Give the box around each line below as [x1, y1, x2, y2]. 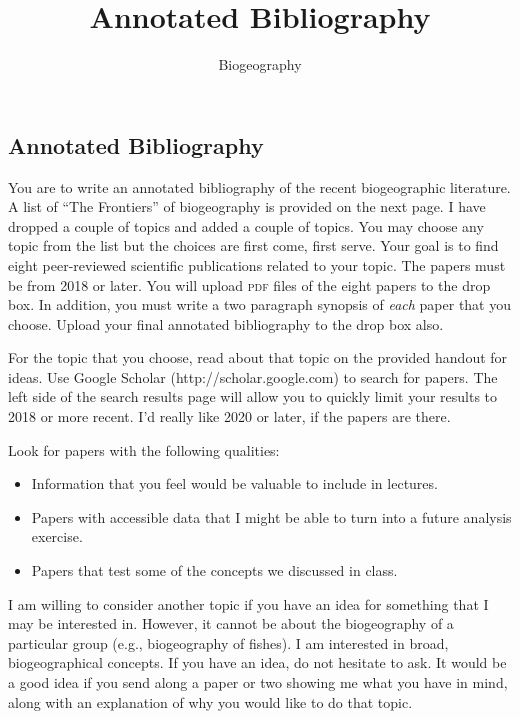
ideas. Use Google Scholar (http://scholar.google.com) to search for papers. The [8, 366, 498, 387]
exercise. [31, 526, 83, 547]
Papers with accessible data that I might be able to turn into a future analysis [31, 506, 512, 527]
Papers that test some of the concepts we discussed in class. [31, 560, 398, 581]
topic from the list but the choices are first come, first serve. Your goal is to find [8, 235, 499, 256]
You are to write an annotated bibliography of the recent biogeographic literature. [8, 176, 511, 197]
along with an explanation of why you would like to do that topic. [8, 691, 413, 712]
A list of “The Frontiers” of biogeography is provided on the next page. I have [8, 196, 486, 217]
